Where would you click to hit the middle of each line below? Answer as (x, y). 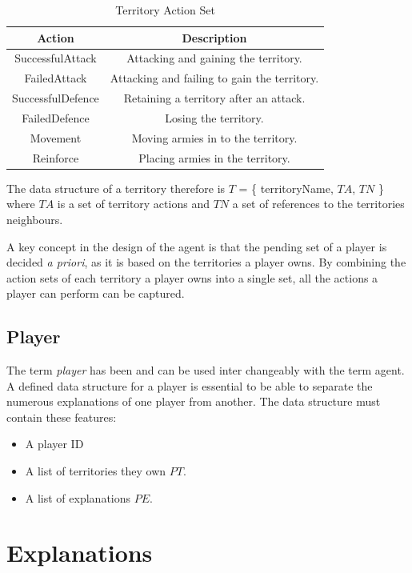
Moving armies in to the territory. (214, 137)
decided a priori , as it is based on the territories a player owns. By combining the (206, 262)
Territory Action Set (165, 10)
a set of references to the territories (318, 204)
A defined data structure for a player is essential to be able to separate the (190, 385)
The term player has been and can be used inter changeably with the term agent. (206, 370)
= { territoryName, (286, 188)
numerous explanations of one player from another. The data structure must (194, 401)
